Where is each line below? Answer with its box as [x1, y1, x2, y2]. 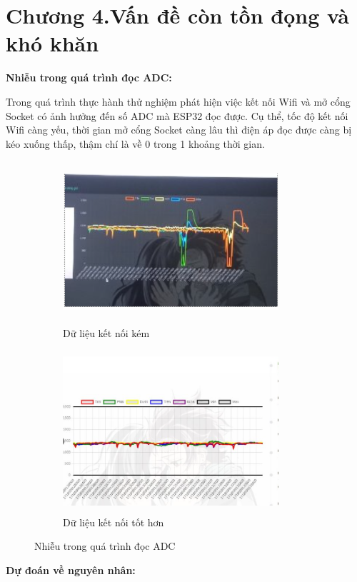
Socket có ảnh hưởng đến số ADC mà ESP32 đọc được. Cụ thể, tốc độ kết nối [6, 108, 348, 123]
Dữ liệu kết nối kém [63, 325, 150, 340]
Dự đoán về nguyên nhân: [6, 562, 136, 577]
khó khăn [6, 29, 99, 58]
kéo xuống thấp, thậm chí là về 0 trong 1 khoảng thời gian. [6, 136, 265, 151]
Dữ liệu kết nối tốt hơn [63, 514, 164, 529]
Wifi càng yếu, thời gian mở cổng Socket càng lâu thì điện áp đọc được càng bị [6, 122, 352, 137]
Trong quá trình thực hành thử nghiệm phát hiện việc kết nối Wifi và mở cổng [6, 94, 351, 109]
